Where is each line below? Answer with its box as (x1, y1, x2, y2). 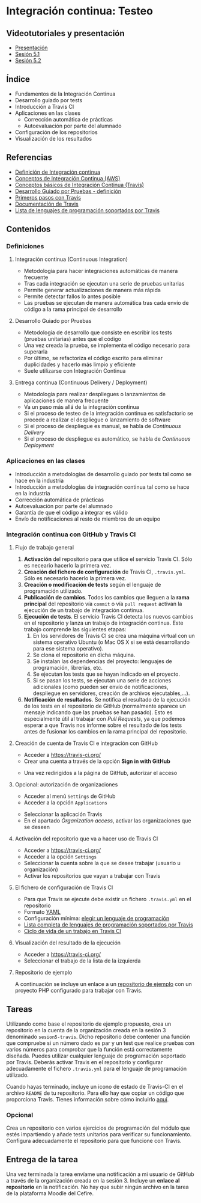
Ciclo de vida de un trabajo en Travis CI (23, 927, 122, 934)
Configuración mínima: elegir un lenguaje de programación (23, 914, 170, 922)
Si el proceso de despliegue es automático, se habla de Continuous (23, 435, 191, 442)
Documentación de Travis (14, 200, 79, 207)
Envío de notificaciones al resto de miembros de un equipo (14, 515, 161, 522)
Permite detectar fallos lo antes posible (23, 293, 121, 300)
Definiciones (6, 242, 44, 250)
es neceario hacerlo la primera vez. (23, 562, 112, 569)
